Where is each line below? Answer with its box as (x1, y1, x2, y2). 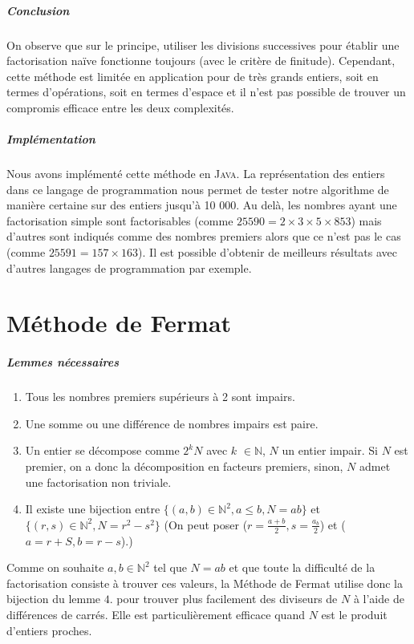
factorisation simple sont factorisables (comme (6, 212, 233, 229)
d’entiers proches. (6, 622, 92, 638)
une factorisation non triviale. (25, 473, 172, 490)
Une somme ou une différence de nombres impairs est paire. (25, 415, 319, 431)
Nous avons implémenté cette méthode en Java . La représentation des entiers (6, 165, 385, 182)
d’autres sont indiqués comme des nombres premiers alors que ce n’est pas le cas (6, 228, 401, 245)
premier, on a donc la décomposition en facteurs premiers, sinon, (25, 457, 343, 474)
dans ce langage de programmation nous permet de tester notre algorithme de (6, 180, 389, 197)
